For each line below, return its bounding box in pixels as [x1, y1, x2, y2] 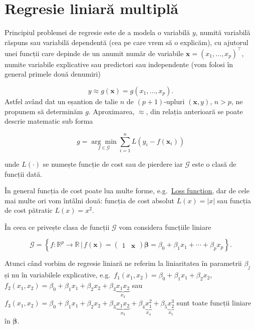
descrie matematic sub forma [5, 116, 93, 126]
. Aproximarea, [88, 106, 135, 116]
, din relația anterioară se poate [146, 106, 243, 116]
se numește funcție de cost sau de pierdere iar [43, 158, 183, 169]
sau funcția [217, 195, 251, 205]
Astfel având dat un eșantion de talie [5, 96, 118, 106]
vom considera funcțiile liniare [119, 221, 211, 232]
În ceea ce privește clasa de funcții [5, 221, 110, 232]
